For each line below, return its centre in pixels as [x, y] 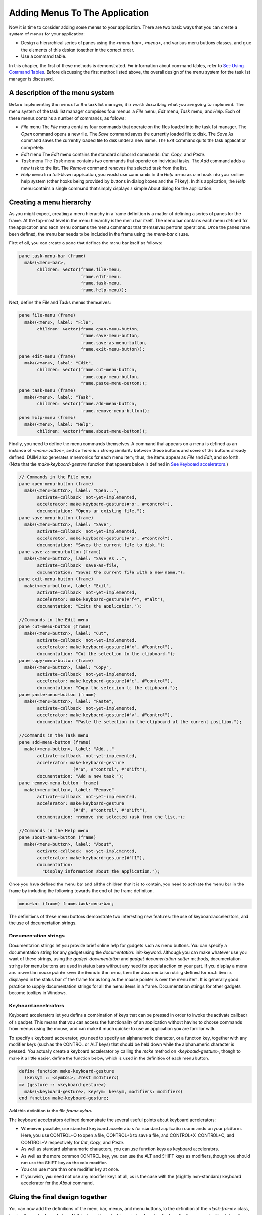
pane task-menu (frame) [48, 390]
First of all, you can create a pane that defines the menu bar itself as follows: [85, 243]
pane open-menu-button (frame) [57, 484]
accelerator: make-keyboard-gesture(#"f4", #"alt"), [101, 599]
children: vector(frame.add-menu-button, [87, 404]
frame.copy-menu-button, [110, 376]
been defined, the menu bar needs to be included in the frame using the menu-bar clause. [99, 234]
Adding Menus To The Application [79, 13]
